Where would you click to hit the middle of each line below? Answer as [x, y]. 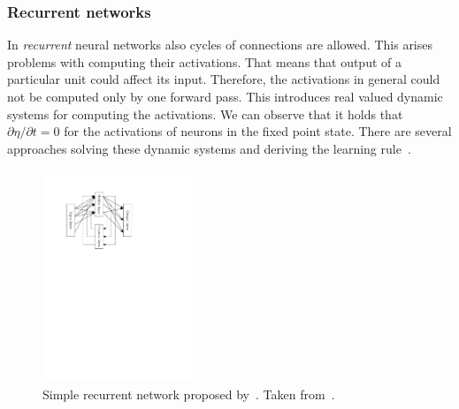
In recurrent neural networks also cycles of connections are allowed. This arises [220, 45]
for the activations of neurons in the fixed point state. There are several [258, 131]
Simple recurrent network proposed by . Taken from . [189, 394]
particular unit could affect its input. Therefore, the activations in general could [224, 79]
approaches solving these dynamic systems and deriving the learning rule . [209, 148]
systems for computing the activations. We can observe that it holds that [205, 114]
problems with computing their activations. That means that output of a [204, 61]
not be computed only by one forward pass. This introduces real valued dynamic [225, 96]
